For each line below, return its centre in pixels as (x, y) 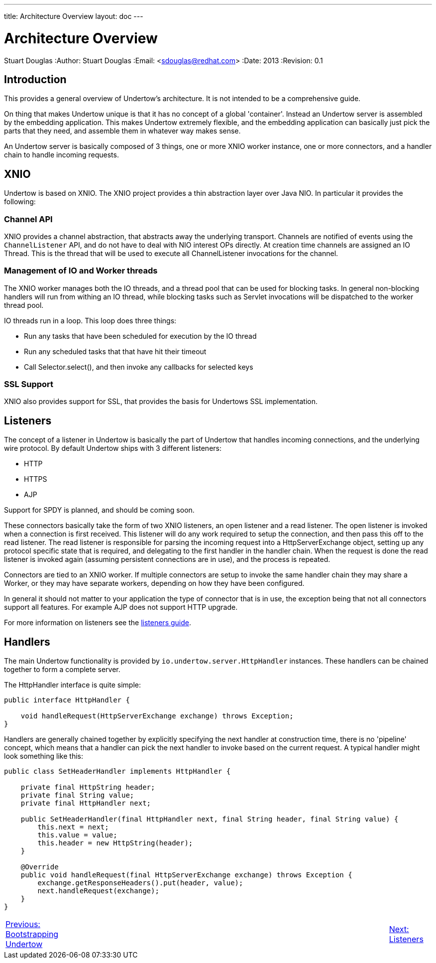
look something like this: (44, 756)
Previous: (23, 924)
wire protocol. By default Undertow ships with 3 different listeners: (113, 448)
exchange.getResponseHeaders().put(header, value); (140, 883)
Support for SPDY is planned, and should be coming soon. (99, 510)
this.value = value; (77, 835)
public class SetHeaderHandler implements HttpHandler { (117, 771)
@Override (40, 867)
